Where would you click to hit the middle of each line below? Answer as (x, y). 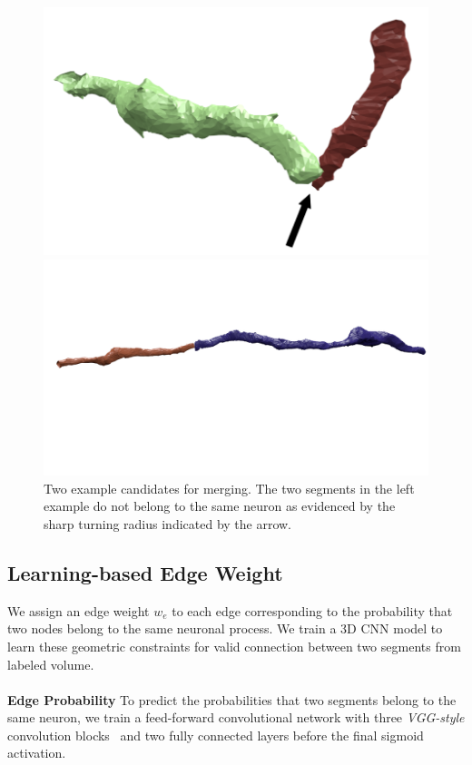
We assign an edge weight (79, 610)
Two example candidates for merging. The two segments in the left (229, 488)
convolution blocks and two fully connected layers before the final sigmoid (216, 735)
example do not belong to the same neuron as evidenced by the (220, 506)
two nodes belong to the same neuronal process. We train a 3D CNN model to (225, 628)
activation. (37, 753)
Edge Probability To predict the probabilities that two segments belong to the (232, 699)
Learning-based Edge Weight (145, 572)
